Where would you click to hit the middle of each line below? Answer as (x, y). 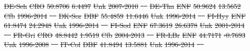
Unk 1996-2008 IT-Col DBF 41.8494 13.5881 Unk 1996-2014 (99, 44)
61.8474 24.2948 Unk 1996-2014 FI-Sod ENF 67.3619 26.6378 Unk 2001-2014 (125, 25)
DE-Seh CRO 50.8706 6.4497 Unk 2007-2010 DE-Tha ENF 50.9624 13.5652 (123, 6)
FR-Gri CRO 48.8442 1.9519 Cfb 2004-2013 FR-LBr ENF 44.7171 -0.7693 (129, 35)
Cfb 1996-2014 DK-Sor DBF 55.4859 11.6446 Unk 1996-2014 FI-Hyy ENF (125, 15)
